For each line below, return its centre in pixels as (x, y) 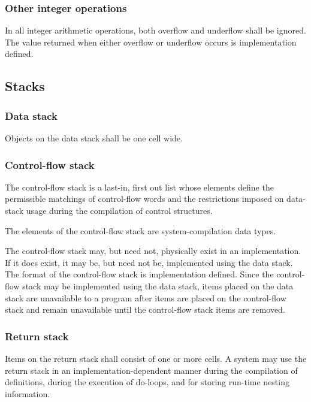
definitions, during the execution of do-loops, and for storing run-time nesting (147, 382)
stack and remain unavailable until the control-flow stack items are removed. (145, 309)
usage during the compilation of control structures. (119, 210)
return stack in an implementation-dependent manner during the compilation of (151, 370)
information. (28, 393)
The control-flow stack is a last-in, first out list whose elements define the (139, 187)
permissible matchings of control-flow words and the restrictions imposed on (144, 199)
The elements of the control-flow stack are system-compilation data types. (141, 230)
